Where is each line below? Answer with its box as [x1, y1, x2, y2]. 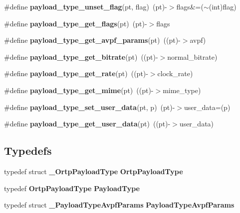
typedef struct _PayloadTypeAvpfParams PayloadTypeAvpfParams [4, 200, 235, 210]
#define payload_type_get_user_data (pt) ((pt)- [4, 118, 171, 129]
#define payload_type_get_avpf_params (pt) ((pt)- [4, 35, 181, 45]
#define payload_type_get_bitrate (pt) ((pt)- [4, 51, 158, 62]
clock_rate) [157, 68, 193, 79]
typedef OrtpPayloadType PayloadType [4, 183, 140, 193]
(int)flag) [209, 1, 237, 11]
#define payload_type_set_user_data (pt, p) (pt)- [4, 102, 175, 112]
